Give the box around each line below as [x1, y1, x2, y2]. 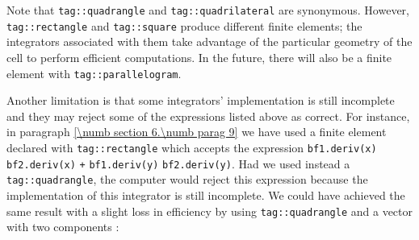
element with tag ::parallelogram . [6, 64, 182, 81]
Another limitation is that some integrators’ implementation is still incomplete [6, 92, 395, 109]
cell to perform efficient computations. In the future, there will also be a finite [6, 48, 392, 65]
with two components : [6, 218, 119, 235]
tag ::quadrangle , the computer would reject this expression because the [6, 171, 368, 188]
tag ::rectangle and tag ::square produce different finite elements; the [6, 17, 362, 34]
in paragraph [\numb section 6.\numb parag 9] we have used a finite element [6, 123, 387, 140]
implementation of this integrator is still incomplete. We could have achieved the [6, 186, 405, 203]
